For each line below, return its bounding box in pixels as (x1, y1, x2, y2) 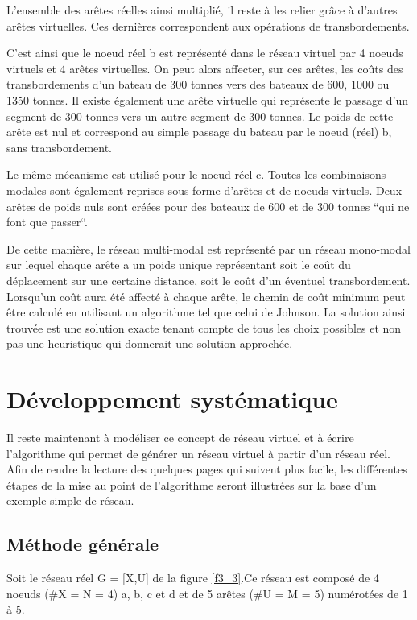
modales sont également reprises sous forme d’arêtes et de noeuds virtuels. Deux (6, 181, 403, 198)
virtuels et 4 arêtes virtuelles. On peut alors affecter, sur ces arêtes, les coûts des (6, 60, 403, 76)
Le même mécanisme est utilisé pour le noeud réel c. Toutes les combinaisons (6, 166, 386, 183)
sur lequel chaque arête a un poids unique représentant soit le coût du (6, 256, 351, 273)
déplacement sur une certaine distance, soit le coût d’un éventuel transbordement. (6, 271, 411, 288)
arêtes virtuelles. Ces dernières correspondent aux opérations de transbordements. (6, 17, 410, 34)
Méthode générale (6, 531, 159, 556)
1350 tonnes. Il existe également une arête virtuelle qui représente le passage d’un (6, 91, 409, 108)
